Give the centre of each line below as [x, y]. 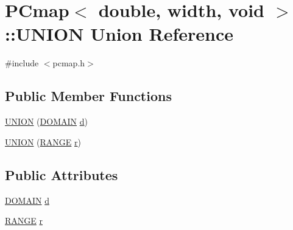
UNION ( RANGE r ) [43, 141]
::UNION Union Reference [119, 34]
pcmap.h [69, 63]
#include [22, 63]
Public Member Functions [88, 96]
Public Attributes [62, 174]
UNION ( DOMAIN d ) [46, 121]
